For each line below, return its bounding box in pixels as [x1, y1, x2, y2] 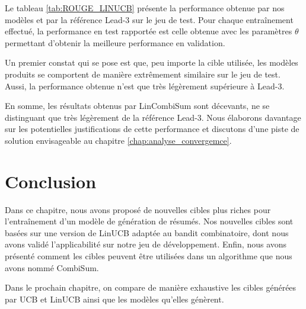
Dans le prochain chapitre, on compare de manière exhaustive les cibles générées [5, 281, 297, 294]
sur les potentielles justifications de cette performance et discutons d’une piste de [5, 123, 299, 135]
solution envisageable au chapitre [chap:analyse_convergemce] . [5, 134, 232, 146]
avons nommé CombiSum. [5, 261, 99, 273]
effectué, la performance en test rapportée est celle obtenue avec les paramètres [5, 25, 292, 37]
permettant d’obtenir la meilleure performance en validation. [5, 36, 225, 49]
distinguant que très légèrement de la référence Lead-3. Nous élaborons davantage [5, 111, 301, 123]
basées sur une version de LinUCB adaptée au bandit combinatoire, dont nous [5, 226, 289, 239]
